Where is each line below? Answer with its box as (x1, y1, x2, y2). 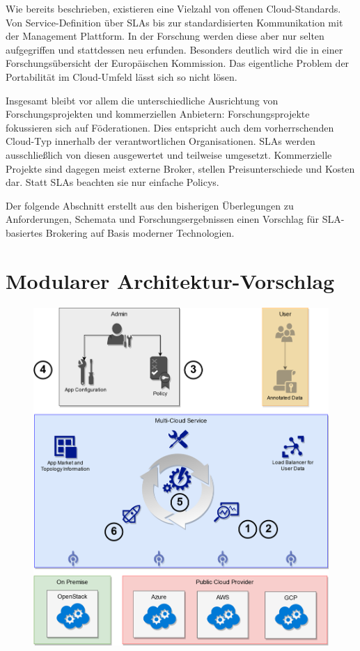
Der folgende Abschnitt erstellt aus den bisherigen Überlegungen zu (6, 198, 294, 212)
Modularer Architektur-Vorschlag (6, 266, 335, 295)
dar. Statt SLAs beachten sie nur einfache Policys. (6, 175, 219, 189)
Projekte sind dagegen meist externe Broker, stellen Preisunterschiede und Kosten (6, 161, 355, 175)
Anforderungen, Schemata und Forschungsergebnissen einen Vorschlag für (6, 212, 320, 226)
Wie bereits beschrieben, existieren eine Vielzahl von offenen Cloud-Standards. (6, 1, 341, 15)
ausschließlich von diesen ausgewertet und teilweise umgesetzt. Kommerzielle (6, 147, 332, 162)
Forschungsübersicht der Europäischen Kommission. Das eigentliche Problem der (6, 56, 350, 70)
